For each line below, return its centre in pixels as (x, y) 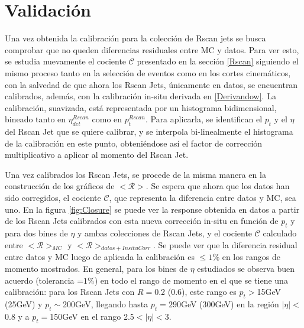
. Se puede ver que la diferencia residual (225, 244)
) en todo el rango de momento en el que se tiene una (191, 280)
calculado (280, 233)
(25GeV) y (24, 304)
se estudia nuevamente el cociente (66, 61)
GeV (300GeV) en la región (230, 304)
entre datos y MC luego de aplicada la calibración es (100, 257)
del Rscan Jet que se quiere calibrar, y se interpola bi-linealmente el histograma (149, 131)
